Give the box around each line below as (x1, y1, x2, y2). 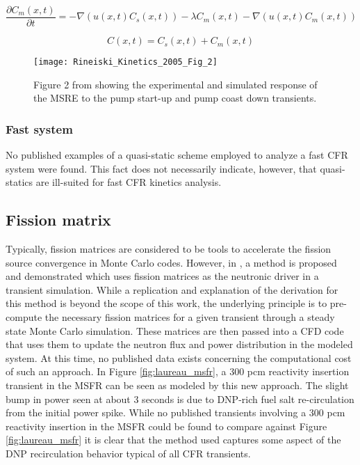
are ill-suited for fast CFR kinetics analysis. (35, 175, 222, 189)
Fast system (6, 120, 73, 137)
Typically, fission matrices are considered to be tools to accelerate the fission (6, 242, 332, 256)
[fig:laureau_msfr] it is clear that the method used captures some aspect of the (6, 432, 341, 447)
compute (6, 310, 42, 324)
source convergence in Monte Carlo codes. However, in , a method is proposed (6, 255, 337, 269)
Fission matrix (6, 209, 111, 230)
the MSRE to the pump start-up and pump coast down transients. (33, 90, 317, 105)
